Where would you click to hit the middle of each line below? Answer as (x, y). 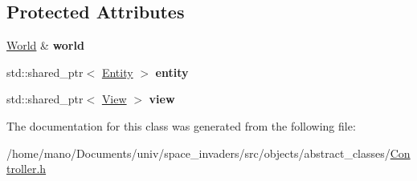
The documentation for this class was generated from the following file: (181, 125)
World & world (45, 45)
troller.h (27, 169)
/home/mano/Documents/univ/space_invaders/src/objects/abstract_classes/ (198, 153)
